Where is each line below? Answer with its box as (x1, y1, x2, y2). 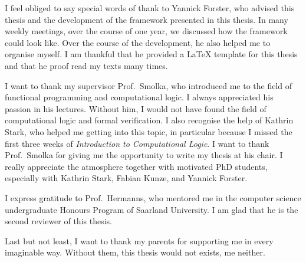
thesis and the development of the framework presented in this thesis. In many (5, 13, 288, 25)
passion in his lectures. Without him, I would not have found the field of (5, 102, 266, 114)
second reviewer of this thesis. (5, 215, 112, 227)
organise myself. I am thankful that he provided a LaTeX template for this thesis (5, 48, 298, 60)
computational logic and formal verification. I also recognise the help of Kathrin (5, 114, 294, 126)
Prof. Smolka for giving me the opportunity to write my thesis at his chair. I (5, 149, 283, 161)
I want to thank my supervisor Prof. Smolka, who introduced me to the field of (5, 79, 292, 91)
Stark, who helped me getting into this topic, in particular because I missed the (5, 125, 292, 137)
